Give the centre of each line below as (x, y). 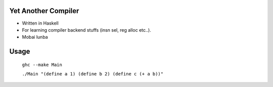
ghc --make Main (42, 65)
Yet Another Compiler (44, 11)
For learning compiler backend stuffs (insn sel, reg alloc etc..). (86, 30)
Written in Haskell (40, 23)
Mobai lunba (35, 37)
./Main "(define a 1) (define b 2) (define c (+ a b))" (93, 74)
